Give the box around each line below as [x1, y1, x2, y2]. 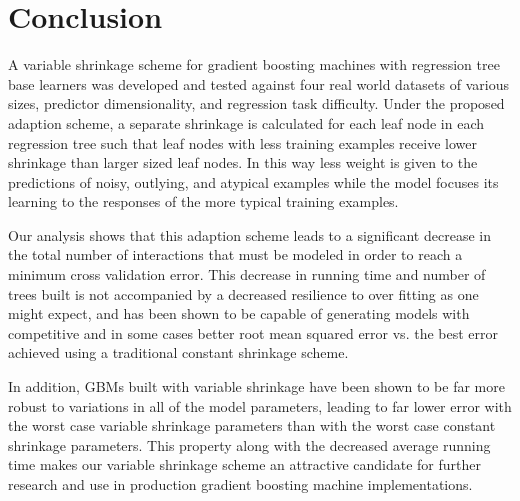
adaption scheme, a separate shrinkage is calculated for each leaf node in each [8, 112, 484, 133]
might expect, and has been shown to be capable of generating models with [8, 303, 470, 324]
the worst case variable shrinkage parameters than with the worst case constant [8, 415, 496, 436]
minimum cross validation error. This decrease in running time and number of [8, 264, 486, 285]
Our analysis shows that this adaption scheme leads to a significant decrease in [8, 224, 491, 245]
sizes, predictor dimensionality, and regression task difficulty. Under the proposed [8, 93, 505, 114]
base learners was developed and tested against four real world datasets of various [8, 73, 509, 94]
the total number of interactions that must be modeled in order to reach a [8, 244, 463, 265]
